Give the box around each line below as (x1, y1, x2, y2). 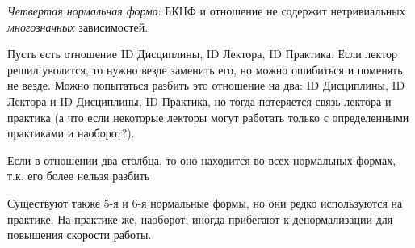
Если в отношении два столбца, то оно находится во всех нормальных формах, (7, 151, 396, 168)
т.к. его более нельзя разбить (7, 167, 150, 184)
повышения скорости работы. (7, 226, 152, 243)
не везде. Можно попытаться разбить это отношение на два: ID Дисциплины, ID (7, 77, 405, 94)
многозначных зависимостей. (7, 18, 149, 35)
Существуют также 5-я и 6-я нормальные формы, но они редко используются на (7, 194, 403, 211)
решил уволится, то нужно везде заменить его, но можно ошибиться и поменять (7, 61, 403, 78)
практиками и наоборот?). (7, 124, 135, 141)
